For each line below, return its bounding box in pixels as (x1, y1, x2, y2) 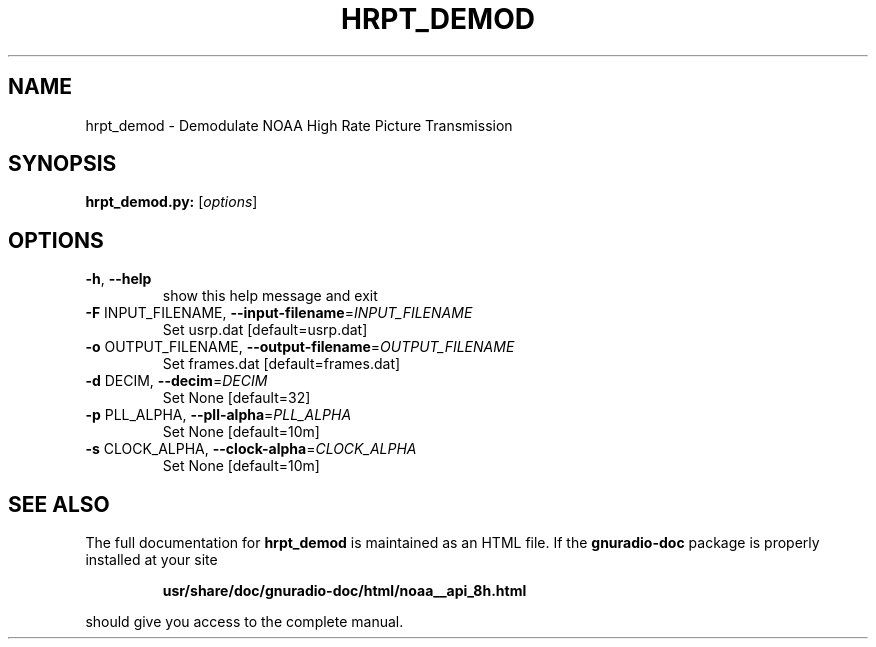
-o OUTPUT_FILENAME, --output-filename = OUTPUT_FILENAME (85, 338, 515, 356)
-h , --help (85, 270, 152, 288)
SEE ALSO (8, 491, 110, 517)
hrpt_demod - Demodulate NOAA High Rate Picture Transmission (85, 116, 513, 134)
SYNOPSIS (8, 151, 117, 177)
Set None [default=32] (162, 389, 311, 407)
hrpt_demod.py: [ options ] (85, 193, 258, 211)
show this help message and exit (162, 287, 378, 305)
